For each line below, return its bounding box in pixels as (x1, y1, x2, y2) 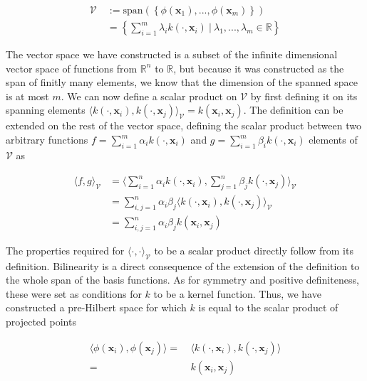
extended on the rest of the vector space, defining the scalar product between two (6, 118, 361, 133)
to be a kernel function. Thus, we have (153, 286, 321, 301)
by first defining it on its (250, 88, 358, 103)
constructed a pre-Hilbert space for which (6, 300, 187, 315)
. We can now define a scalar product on (61, 88, 237, 103)
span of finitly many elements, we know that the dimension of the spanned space (6, 75, 358, 90)
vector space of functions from (6, 60, 138, 75)
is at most (6, 88, 49, 103)
